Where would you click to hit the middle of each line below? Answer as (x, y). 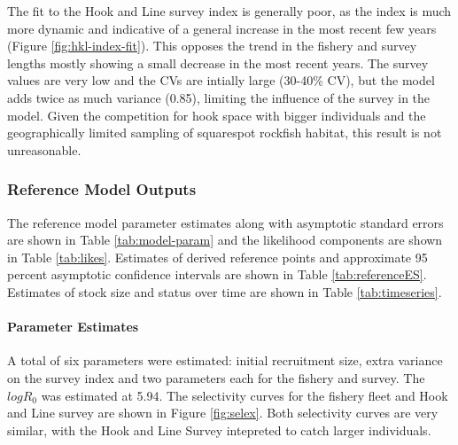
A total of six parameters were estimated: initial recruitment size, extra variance (225, 360)
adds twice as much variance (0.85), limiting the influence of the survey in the (219, 97)
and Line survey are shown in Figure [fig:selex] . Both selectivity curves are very (223, 413)
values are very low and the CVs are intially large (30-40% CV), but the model (221, 80)
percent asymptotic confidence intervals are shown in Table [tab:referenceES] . (217, 274)
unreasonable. (44, 149)
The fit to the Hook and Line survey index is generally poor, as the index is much (229, 11)
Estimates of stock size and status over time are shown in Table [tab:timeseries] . (225, 291)
